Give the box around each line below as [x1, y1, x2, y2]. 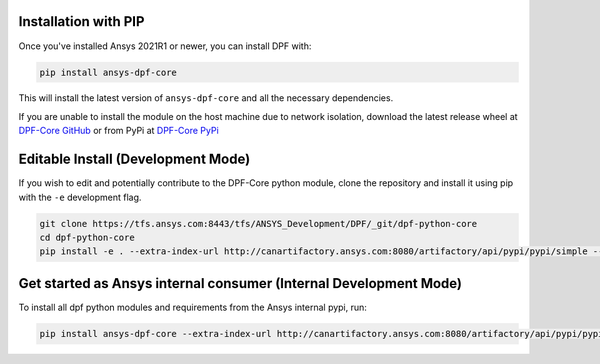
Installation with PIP [18, 13, 145, 30]
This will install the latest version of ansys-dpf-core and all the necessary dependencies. [18, 92, 394, 104]
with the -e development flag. [18, 191, 142, 203]
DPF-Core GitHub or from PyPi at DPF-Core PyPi [18, 125, 219, 137]
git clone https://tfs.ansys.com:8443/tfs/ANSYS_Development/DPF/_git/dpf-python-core [39, 218, 478, 229]
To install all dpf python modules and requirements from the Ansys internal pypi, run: [18, 301, 367, 313]
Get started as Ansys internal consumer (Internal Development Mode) [18, 275, 462, 292]
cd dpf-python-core [39, 231, 135, 243]
